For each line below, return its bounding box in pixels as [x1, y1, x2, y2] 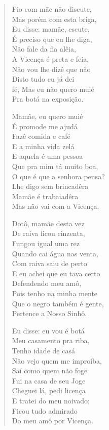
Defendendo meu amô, [12, 278, 82, 289]
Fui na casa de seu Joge [12, 375, 86, 386]
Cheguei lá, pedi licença [12, 385, 86, 396]
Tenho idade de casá [12, 345, 75, 355]
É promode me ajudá [12, 121, 78, 131]
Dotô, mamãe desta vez [12, 218, 85, 228]
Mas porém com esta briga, [12, 13, 97, 24]
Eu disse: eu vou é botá [12, 325, 85, 336]
